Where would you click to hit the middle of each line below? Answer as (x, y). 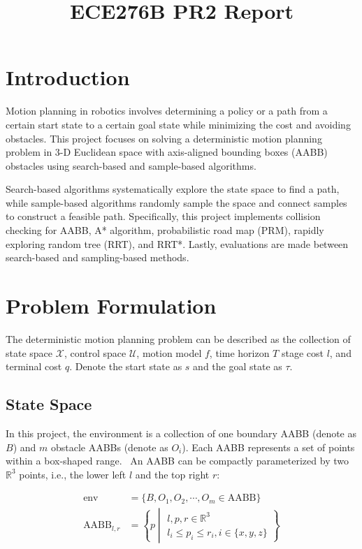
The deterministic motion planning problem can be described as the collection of (178, 338)
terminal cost (34, 366)
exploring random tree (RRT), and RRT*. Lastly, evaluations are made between (177, 243)
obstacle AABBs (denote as (109, 447)
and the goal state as (238, 366)
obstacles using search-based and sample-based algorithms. (131, 165)
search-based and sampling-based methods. (97, 257)
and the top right (172, 474)
